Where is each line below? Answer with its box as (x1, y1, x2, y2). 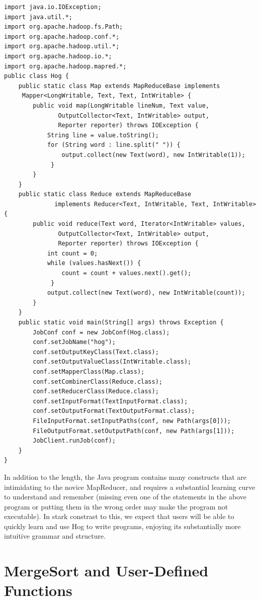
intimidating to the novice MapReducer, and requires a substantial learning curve (4, 481, 255, 492)
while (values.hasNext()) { (47, 260, 141, 267)
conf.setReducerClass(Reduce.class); (33, 388, 159, 395)
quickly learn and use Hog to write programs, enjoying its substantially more (4, 521, 241, 531)
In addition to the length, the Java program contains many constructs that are (4, 471, 247, 482)
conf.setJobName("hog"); (33, 338, 116, 346)
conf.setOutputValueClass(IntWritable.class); (33, 358, 192, 366)
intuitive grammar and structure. (4, 531, 106, 541)
